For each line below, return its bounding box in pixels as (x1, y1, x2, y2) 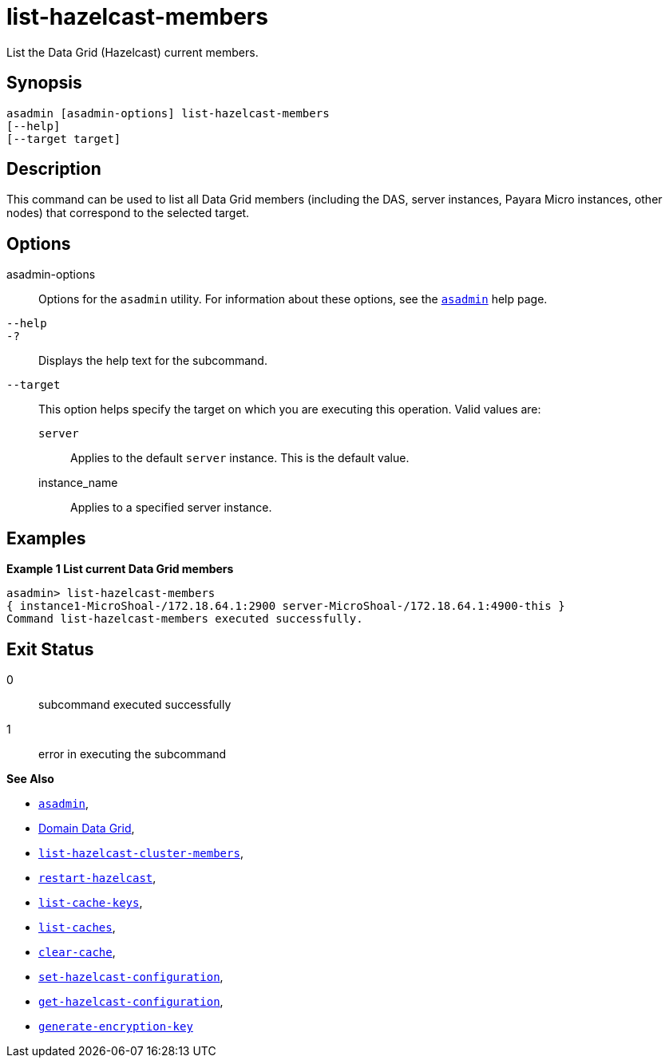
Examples (6, 528, 86, 548)
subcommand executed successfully (38, 697, 232, 711)
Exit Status (6, 639, 94, 659)
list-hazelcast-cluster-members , (38, 845, 243, 860)
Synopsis (6, 73, 82, 93)
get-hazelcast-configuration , (38, 994, 224, 1008)
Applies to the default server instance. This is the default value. (70, 451, 410, 465)
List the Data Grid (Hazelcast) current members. (6, 45, 259, 59)
